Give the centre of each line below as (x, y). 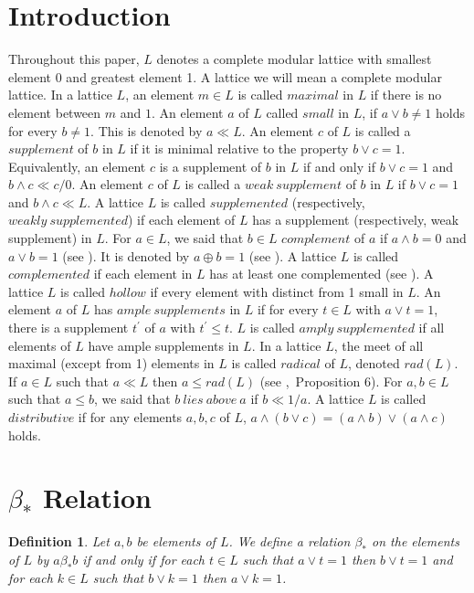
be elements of (176, 541)
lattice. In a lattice (60, 95)
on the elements (416, 541)
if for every (288, 309)
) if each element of (181, 220)
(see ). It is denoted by (126, 255)
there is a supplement (68, 328)
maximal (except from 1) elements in (111, 363)
